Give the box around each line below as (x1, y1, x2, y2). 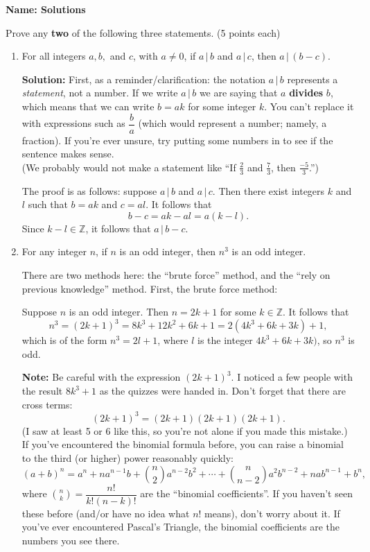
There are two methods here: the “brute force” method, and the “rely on (21, 268, 331, 282)
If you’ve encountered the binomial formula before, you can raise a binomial (21, 437, 344, 451)
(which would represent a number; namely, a (138, 116, 327, 130)
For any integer (21, 244, 87, 259)
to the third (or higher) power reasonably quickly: (21, 450, 234, 465)
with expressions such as (21, 116, 125, 130)
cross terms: (21, 397, 73, 411)
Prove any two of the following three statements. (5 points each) (6, 25, 281, 40)
